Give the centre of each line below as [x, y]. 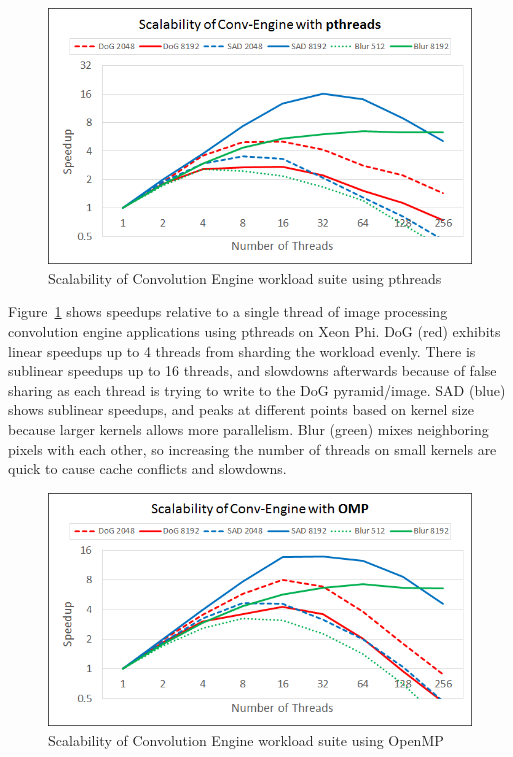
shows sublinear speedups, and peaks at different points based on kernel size [241, 409]
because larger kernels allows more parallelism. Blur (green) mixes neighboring [248, 428]
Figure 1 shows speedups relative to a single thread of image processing [228, 311]
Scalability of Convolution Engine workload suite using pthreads [245, 277]
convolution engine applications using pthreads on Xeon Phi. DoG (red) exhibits [254, 331]
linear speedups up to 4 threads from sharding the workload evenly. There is [242, 350]
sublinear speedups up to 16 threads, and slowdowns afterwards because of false [252, 370]
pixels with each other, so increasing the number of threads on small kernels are [252, 448]
